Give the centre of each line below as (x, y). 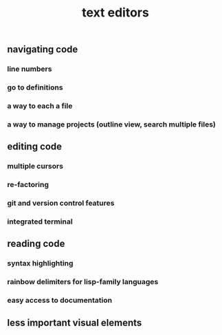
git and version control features (61, 203)
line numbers (30, 69)
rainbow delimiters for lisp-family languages (83, 282)
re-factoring (28, 185)
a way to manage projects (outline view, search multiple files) (112, 124)
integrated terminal (40, 221)
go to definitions (35, 87)
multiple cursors (35, 166)
